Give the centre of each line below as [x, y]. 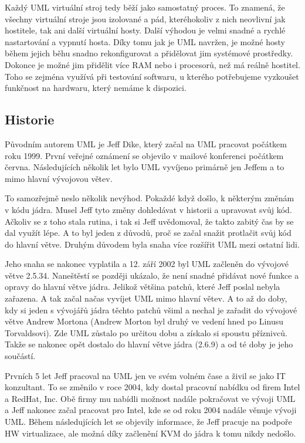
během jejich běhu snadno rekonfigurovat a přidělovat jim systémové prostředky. [149, 53]
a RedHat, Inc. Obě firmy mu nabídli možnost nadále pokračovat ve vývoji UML [150, 398]
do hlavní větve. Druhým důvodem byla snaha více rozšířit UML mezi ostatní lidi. [152, 244]
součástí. [20, 356]
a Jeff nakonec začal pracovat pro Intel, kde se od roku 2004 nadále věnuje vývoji [151, 410]
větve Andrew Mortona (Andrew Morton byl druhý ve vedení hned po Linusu [144, 321]
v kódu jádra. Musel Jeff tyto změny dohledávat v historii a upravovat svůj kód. [148, 209]
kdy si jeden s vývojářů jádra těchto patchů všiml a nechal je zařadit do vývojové [151, 310]
